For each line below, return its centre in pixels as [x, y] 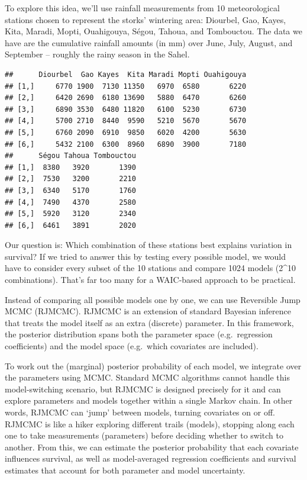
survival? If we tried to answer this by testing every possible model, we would [146, 256]
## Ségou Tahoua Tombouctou [70, 156]
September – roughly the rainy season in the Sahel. [97, 54]
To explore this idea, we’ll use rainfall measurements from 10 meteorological [142, 8]
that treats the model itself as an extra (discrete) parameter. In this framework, [149, 322]
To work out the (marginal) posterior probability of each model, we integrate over [153, 365]
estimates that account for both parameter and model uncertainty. [125, 470]
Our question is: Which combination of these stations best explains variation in [148, 245]
